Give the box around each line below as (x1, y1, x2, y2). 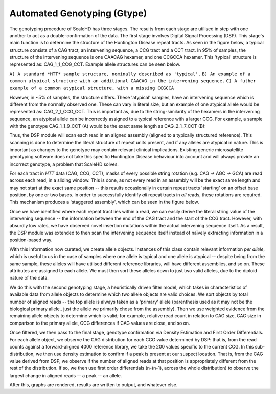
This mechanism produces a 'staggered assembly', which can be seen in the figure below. (9, 199, 199, 205)
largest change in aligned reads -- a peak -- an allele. (9, 372, 122, 378)
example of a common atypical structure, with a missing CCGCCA (9, 85, 174, 91)
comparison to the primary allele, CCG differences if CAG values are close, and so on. (9, 320, 190, 326)
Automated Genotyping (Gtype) (9, 8, 147, 19)
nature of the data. (9, 275, 49, 281)
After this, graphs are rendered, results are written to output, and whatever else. (9, 381, 178, 388)
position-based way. (9, 237, 53, 243)
